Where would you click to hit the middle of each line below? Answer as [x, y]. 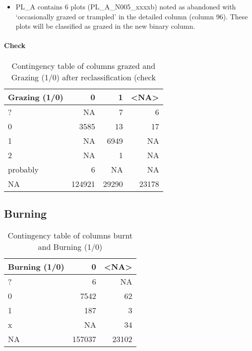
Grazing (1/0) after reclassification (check [83, 77]
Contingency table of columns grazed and [84, 65]
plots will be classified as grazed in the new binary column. [105, 26]
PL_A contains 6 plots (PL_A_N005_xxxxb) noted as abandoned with [126, 6]
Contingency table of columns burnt [70, 235]
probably [23, 169]
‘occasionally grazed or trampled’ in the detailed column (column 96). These [132, 16]
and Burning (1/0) [70, 246]
